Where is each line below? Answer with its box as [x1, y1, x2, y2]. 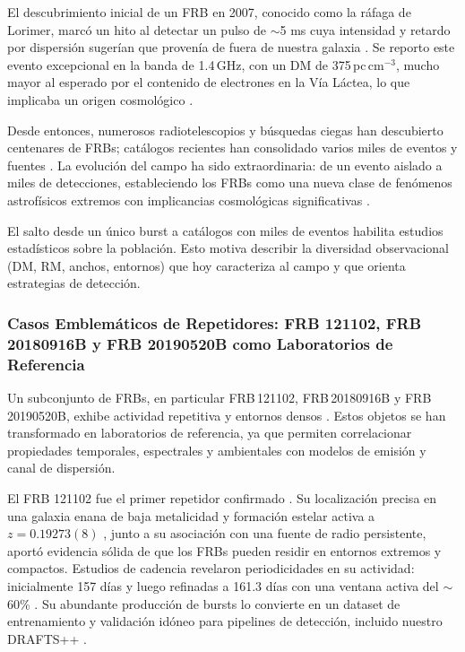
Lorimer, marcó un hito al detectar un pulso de [7, 20, 266, 39]
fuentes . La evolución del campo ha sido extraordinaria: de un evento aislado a [7, 155, 443, 174]
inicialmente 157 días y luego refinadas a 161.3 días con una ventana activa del [7, 576, 439, 595]
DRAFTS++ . [7, 629, 87, 648]
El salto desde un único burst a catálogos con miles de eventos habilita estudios [7, 221, 443, 239]
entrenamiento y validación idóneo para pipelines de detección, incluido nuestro [7, 612, 443, 630]
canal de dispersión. [7, 458, 116, 477]
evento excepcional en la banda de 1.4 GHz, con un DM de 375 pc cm [7, 55, 384, 74]
